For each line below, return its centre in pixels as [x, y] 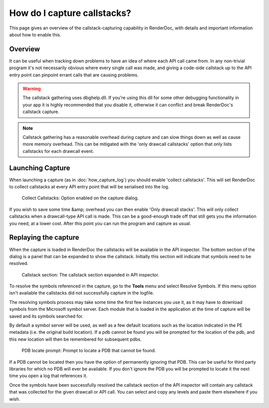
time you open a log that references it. [48, 376]
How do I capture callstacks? [70, 13]
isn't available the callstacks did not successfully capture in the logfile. [82, 293]
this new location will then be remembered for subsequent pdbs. [75, 339]
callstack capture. [41, 112]
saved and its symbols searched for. [46, 316]
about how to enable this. [35, 34]
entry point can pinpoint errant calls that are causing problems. [74, 75]
